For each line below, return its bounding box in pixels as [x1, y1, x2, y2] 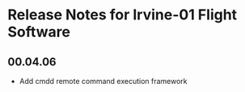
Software [7, 23, 70, 41]
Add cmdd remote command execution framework [19, 77, 188, 86]
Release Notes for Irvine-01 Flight [7, 6, 238, 24]
